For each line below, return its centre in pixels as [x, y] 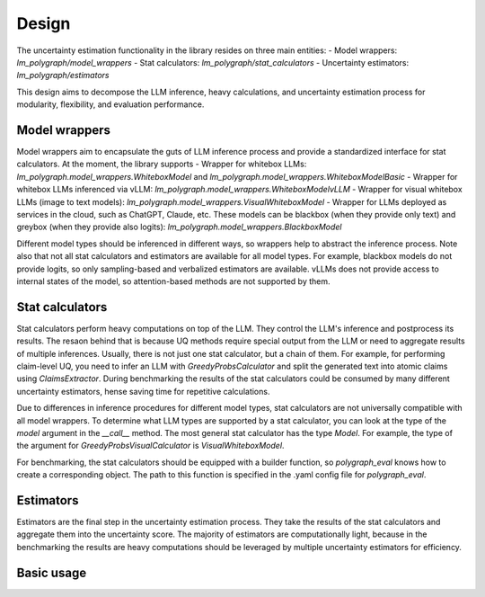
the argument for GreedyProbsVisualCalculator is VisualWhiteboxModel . [150, 446]
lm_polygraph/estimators [63, 76]
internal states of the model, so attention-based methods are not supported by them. [174, 281]
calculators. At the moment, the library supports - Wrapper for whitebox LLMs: [162, 164]
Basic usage [52, 572]
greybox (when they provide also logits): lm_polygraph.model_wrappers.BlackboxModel [179, 227]
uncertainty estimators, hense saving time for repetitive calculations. [143, 391]
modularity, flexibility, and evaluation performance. [110, 104]
